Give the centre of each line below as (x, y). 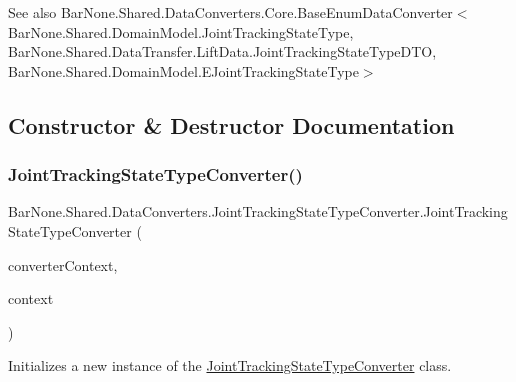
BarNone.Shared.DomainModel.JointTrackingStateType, (181, 31)
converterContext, (63, 264)
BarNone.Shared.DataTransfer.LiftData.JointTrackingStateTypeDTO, (222, 51)
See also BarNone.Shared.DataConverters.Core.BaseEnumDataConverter (230, 12)
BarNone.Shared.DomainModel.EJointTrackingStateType (183, 70)
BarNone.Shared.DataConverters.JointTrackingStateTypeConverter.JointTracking (258, 211)
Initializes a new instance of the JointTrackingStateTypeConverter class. (230, 365)
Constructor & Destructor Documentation (231, 124)
